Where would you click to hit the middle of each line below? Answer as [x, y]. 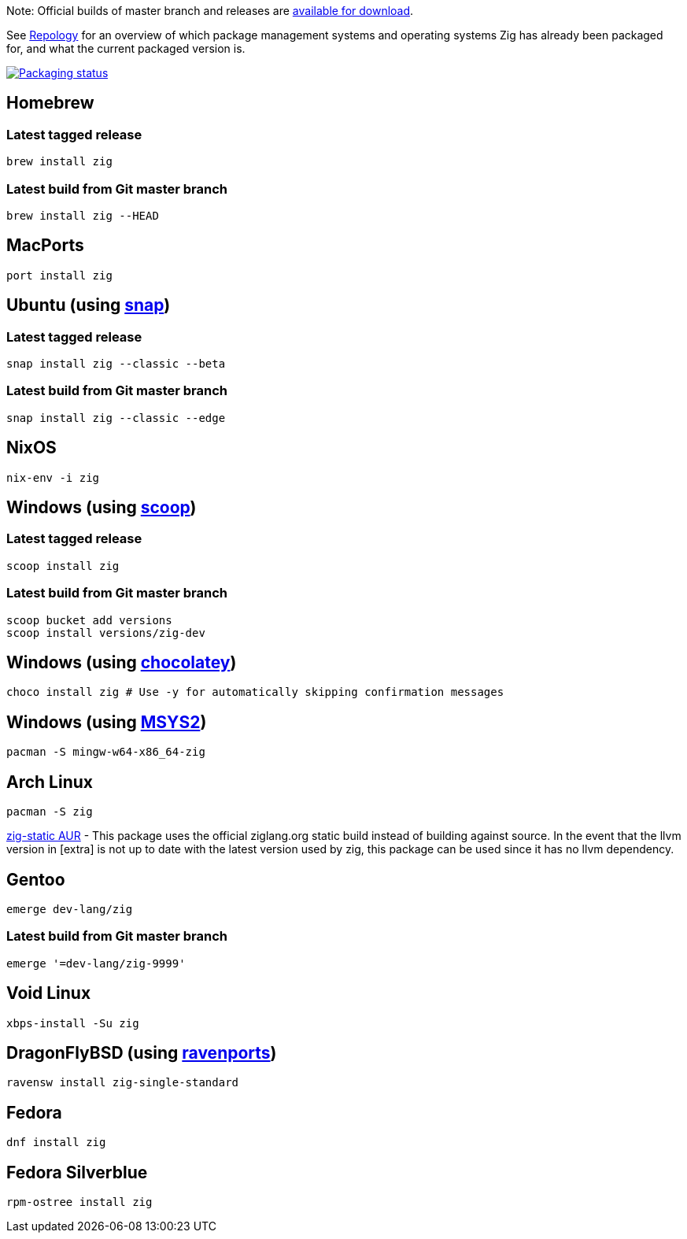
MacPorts [45, 246]
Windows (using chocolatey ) [122, 663]
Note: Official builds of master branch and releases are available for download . [210, 11]
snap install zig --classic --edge [116, 418]
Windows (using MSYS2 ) [107, 722]
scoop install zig [63, 566]
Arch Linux [50, 782]
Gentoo [36, 879]
